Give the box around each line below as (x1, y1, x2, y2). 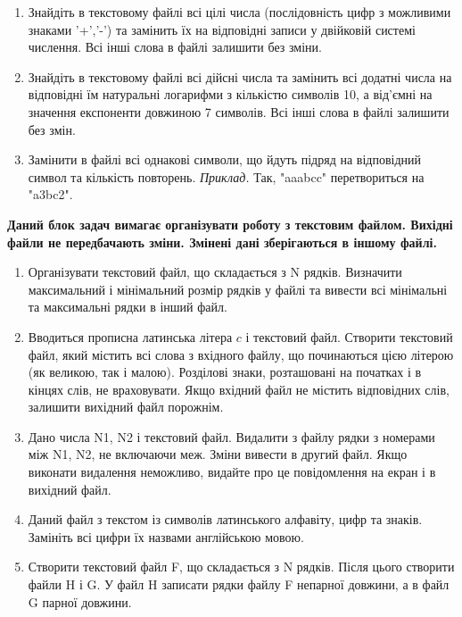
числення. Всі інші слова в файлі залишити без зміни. (28, 38, 322, 56)
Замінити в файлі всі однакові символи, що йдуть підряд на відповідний (28, 150, 422, 169)
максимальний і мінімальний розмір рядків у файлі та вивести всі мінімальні (28, 279, 448, 298)
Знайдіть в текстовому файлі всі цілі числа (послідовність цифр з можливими (28, 3, 451, 21)
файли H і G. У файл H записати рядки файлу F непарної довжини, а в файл (28, 575, 450, 594)
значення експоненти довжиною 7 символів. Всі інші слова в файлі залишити (28, 102, 450, 121)
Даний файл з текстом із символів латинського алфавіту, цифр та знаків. (28, 510, 423, 529)
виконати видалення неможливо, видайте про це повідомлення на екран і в (28, 463, 436, 481)
